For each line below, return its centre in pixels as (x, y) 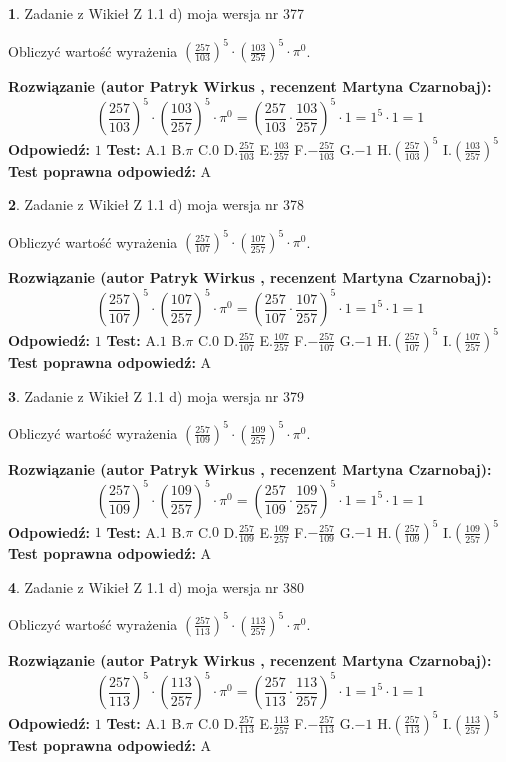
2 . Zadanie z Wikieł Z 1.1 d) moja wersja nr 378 (156, 204)
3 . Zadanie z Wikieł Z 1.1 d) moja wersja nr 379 (156, 395)
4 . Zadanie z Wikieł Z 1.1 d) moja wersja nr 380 (156, 586)
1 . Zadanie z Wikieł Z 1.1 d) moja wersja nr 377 (156, 13)
